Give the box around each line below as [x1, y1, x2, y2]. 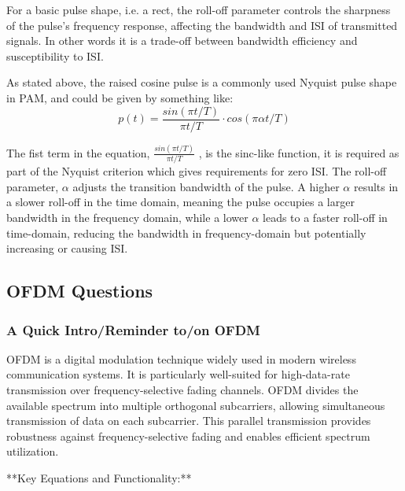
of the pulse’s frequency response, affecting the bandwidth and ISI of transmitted [6, 17, 398, 33]
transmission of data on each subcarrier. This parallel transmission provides [6, 412, 371, 429]
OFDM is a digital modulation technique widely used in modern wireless [6, 350, 356, 367]
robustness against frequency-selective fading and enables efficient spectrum [6, 427, 370, 444]
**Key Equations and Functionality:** [6, 469, 192, 485]
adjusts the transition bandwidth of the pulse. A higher [72, 178, 340, 194]
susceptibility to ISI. [6, 47, 104, 64]
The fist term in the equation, [6, 144, 150, 161]
